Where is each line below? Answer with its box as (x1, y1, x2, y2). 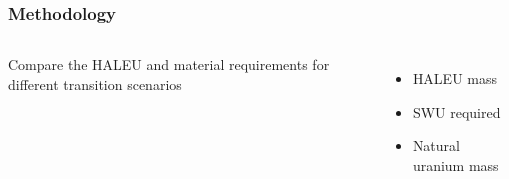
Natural (412, 135, 460, 156)
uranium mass (412, 155, 499, 175)
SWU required (412, 101, 501, 122)
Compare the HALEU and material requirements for (8, 54, 330, 75)
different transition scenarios (8, 73, 182, 94)
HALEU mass (412, 68, 498, 89)
